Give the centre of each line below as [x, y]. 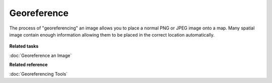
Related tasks [24, 46]
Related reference [28, 64]
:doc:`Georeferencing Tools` [39, 74]
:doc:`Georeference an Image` [41, 55]
